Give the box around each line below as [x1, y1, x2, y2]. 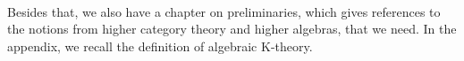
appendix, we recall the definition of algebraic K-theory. [7, 36, 313, 55]
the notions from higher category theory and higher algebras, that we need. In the [7, 19, 457, 38]
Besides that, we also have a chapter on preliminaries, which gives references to [7, 2, 441, 20]
